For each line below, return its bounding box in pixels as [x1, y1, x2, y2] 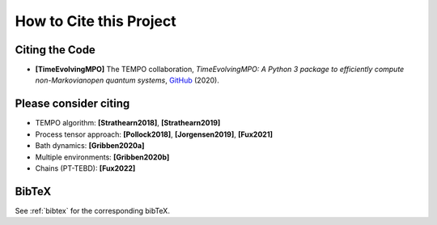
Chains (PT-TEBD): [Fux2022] [35, 163, 136, 173]
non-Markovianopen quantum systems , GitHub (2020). [35, 75, 220, 85]
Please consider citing [15, 97, 130, 111]
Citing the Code [15, 43, 96, 57]
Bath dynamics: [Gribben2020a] [35, 141, 145, 151]
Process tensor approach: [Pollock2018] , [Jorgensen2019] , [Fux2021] [35, 129, 273, 139]
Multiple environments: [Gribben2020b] [35, 152, 170, 162]
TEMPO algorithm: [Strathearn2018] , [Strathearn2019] [35, 118, 221, 128]
